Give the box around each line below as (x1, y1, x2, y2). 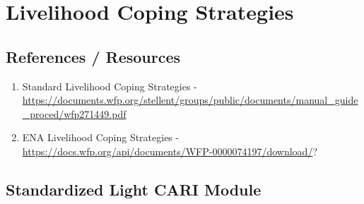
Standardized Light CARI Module (6, 178, 262, 200)
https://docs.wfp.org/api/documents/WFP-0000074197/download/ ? (22, 143, 318, 158)
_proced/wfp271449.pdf (22, 106, 127, 121)
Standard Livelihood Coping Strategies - (22, 78, 197, 93)
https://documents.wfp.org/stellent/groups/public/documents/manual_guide (22, 92, 358, 107)
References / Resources (6, 45, 181, 67)
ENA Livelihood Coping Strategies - (22, 130, 180, 145)
